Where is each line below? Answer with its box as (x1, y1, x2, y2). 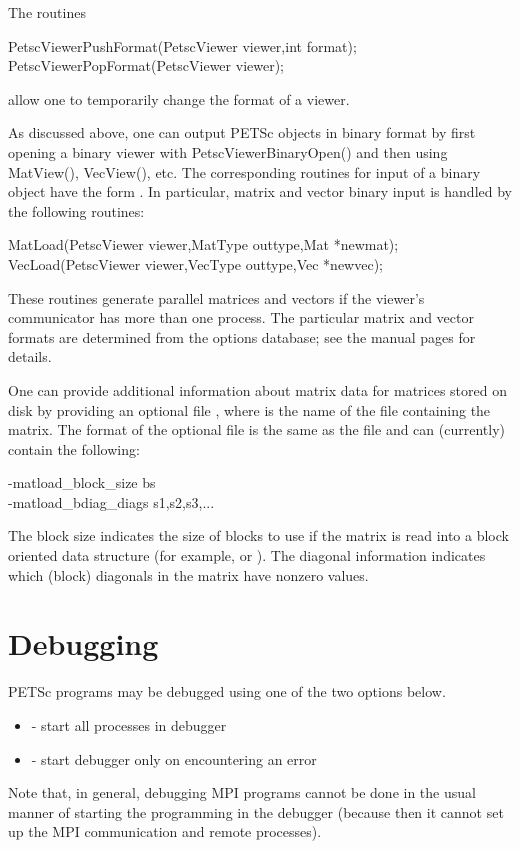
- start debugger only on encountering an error (31, 748, 317, 769)
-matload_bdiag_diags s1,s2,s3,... (8, 491, 215, 512)
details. (8, 346, 52, 367)
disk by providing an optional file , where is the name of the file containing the (8, 399, 491, 420)
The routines (8, 2, 86, 22)
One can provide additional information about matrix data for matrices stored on (8, 379, 507, 400)
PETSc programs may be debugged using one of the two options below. (8, 681, 446, 702)
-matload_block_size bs (8, 472, 156, 493)
